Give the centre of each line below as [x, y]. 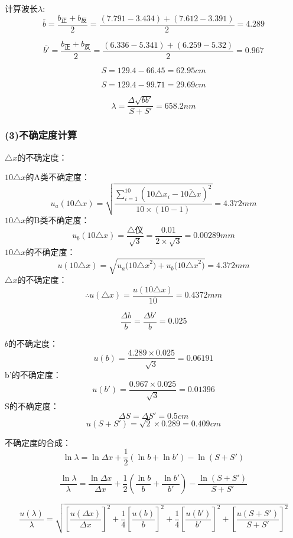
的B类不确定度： [58, 220]
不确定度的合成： [38, 442]
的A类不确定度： [58, 177]
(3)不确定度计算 [41, 135]
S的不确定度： [32, 406]
